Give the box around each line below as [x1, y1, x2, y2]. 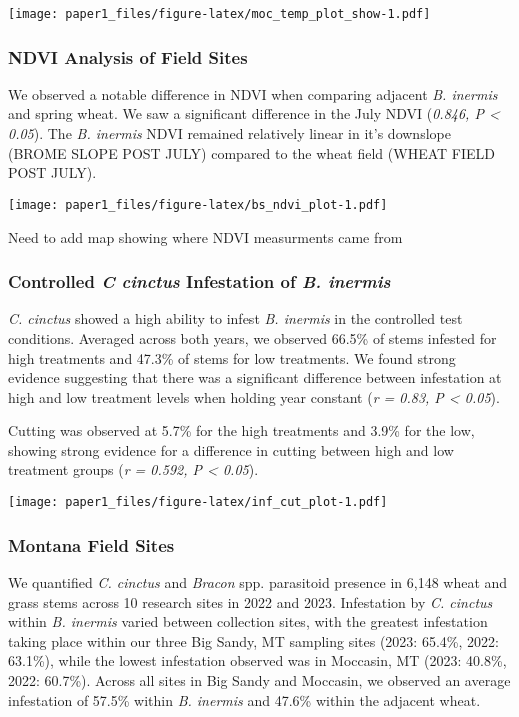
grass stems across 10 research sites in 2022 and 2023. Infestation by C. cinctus [8, 591, 493, 612]
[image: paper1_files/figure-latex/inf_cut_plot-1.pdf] [8, 495, 388, 510]
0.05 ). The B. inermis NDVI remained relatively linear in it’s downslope [8, 123, 451, 144]
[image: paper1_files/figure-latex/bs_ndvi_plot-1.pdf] [8, 197, 388, 212]
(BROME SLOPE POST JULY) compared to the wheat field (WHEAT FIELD [8, 142, 495, 163]
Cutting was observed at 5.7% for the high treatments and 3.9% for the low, [8, 420, 475, 441]
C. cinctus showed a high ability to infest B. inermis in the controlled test [8, 308, 463, 329]
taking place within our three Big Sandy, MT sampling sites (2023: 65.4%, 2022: [8, 630, 499, 651]
